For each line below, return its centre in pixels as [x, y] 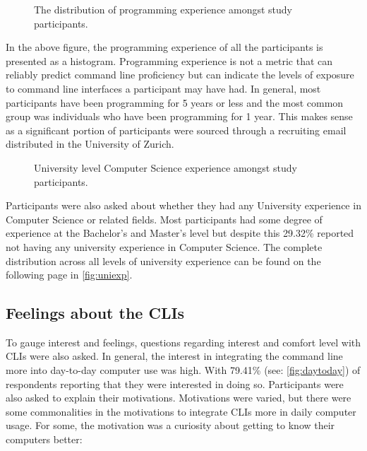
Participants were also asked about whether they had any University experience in [183, 205]
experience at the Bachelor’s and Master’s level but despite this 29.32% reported [180, 233]
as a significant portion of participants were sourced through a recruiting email [176, 130]
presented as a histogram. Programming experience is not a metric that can [169, 60]
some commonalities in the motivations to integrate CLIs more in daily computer [181, 411]
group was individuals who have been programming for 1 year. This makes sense [179, 116]
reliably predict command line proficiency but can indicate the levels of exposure [180, 75]
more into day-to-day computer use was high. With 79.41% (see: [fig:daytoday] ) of [183, 370]
